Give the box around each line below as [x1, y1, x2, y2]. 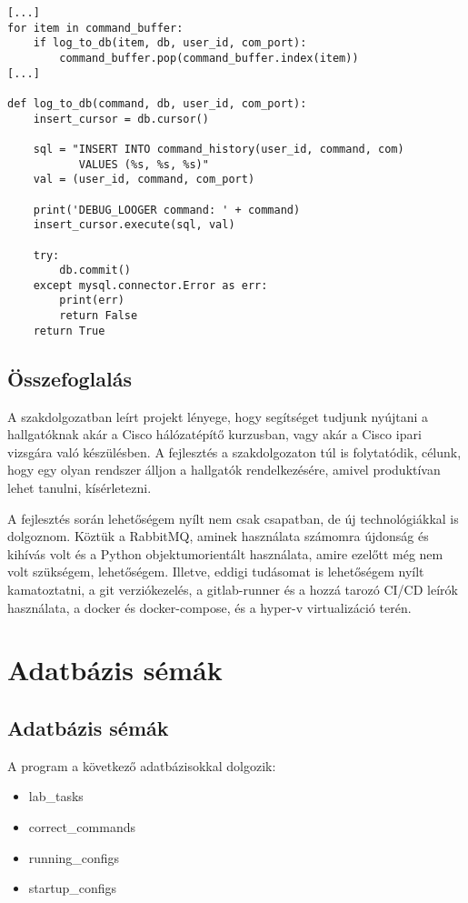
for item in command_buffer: [7, 21, 184, 35]
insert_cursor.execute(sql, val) [33, 218, 235, 232]
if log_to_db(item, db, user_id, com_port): [33, 36, 307, 50]
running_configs [28, 848, 120, 867]
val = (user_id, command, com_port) [33, 173, 255, 186]
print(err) [59, 294, 124, 307]
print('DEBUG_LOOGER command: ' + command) [33, 203, 301, 216]
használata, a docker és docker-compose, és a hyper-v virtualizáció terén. [7, 597, 412, 617]
